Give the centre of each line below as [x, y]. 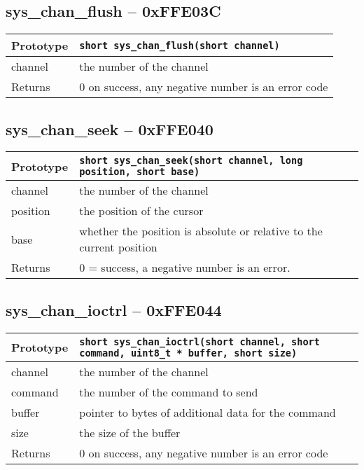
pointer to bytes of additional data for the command [208, 412]
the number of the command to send [169, 392]
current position [118, 247]
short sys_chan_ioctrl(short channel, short [199, 341]
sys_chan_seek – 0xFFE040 [110, 129]
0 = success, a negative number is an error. [185, 268]
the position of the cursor [141, 211]
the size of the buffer [130, 432]
